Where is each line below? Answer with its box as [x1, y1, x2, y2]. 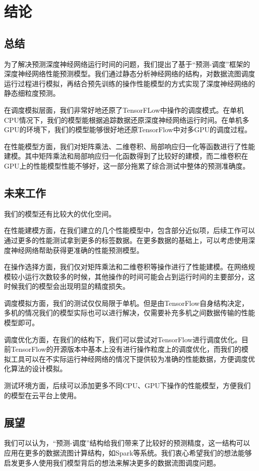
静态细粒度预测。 [4, 88, 60, 98]
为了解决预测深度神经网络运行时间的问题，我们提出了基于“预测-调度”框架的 [4, 58, 250, 69]
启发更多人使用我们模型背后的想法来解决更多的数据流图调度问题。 [4, 457, 220, 468]
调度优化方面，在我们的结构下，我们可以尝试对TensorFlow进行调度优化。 [4, 334, 242, 344]
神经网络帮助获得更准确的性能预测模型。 [10, 244, 143, 255]
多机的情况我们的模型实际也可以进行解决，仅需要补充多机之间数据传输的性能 [4, 307, 255, 318]
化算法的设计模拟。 [4, 363, 67, 374]
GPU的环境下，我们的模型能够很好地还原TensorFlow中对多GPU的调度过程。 [4, 124, 252, 135]
